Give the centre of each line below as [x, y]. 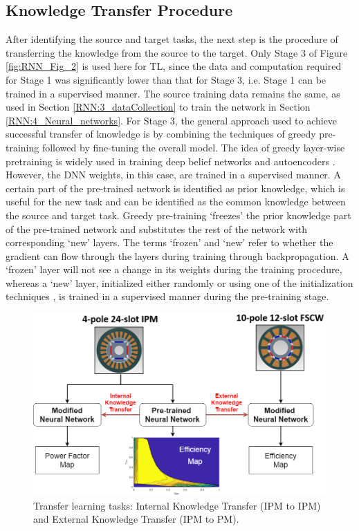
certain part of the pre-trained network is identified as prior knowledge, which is [175, 188]
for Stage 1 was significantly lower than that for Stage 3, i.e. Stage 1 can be [166, 79]
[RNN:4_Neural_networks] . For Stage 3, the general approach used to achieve [172, 120]
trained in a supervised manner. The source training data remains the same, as [173, 93]
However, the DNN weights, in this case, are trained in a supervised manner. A [173, 175]
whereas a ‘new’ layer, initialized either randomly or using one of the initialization [179, 282]
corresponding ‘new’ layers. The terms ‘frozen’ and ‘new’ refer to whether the [169, 242]
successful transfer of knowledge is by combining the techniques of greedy [161, 134]
